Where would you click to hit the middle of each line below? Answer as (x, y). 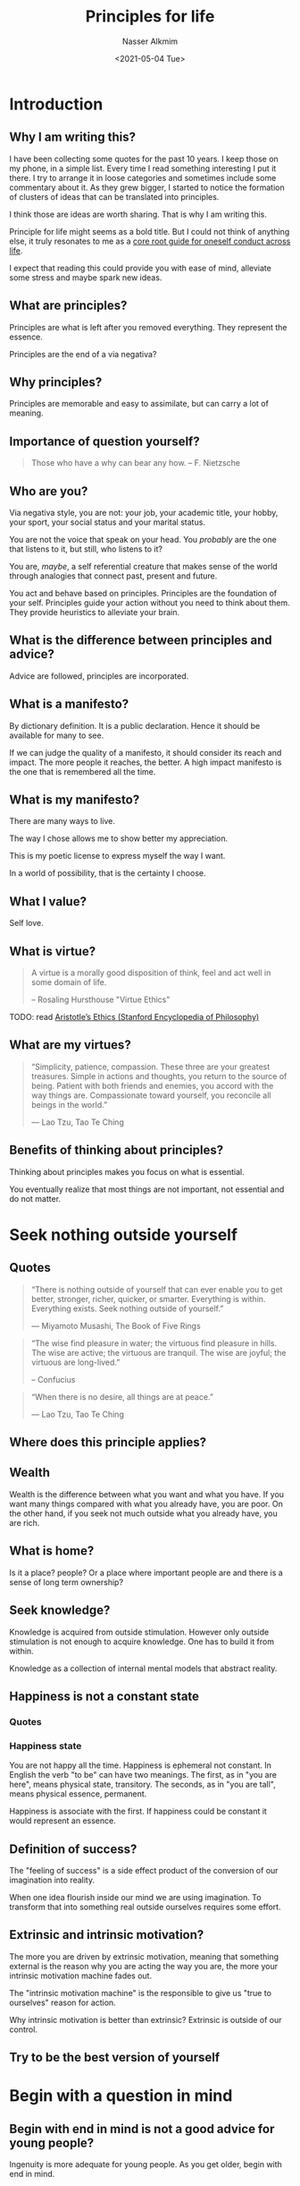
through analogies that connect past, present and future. (113, 576)
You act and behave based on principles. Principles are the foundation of (143, 593)
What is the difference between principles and (141, 641)
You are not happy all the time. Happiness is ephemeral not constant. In (141, 1765)
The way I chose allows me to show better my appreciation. (119, 838)
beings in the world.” (69, 1104)
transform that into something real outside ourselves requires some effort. (145, 1907)
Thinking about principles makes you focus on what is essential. (127, 1171)
